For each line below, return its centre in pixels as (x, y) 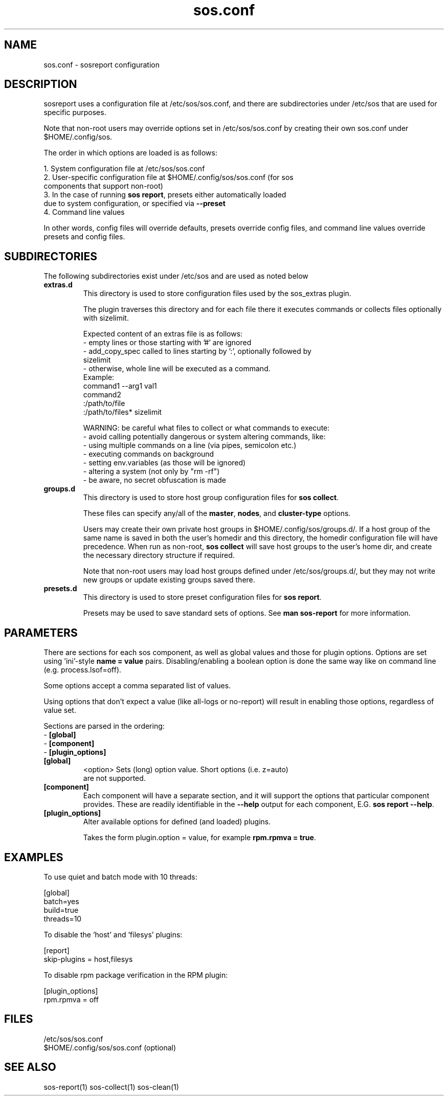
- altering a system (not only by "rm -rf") (151, 472)
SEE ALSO (30, 1067)
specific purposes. (75, 113)
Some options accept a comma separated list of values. (137, 686)
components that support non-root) (103, 186)
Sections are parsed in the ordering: (104, 726)
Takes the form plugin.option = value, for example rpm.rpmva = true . (199, 838)
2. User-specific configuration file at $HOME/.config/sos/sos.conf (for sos (169, 177)
